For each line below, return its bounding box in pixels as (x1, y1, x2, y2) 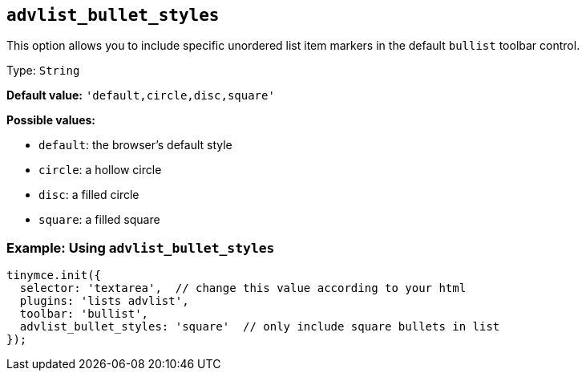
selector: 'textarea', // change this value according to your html (19, 282, 467, 295)
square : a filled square (38, 213, 160, 227)
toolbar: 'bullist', (19, 307, 149, 321)
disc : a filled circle (38, 188, 139, 202)
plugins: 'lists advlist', (19, 294, 189, 308)
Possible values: (6, 113, 96, 128)
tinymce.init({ (6, 269, 102, 282)
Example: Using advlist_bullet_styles (6, 239, 275, 256)
